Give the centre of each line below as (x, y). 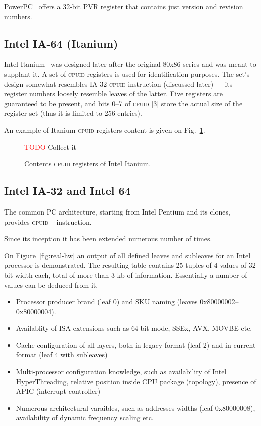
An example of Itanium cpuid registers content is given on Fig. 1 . (105, 130)
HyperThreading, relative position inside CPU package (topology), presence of (136, 381)
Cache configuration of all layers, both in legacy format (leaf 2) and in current (136, 345)
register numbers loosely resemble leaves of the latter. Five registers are (113, 93)
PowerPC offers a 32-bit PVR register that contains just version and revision (124, 6)
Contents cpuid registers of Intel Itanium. (88, 164)
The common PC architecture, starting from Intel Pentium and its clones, (117, 211)
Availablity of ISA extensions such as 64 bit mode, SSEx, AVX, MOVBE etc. (134, 328)
